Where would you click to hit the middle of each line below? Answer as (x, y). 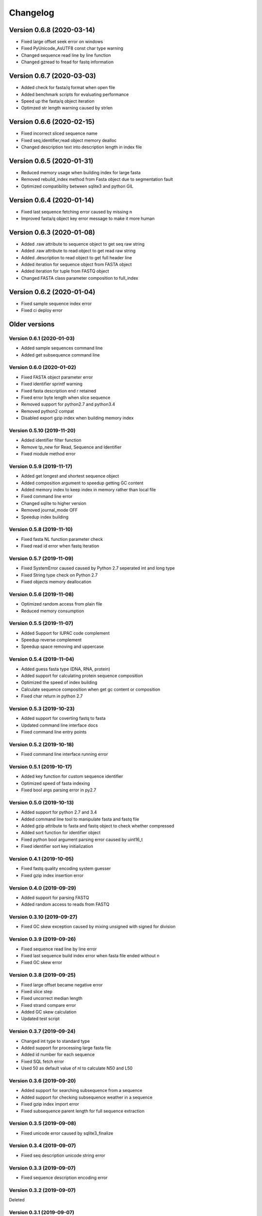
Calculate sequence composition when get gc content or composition (91, 689)
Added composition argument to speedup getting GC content (82, 483)
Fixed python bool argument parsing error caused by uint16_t (82, 840)
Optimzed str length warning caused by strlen (67, 108)
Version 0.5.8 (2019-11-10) (41, 529)
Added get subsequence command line (60, 355)
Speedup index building (45, 517)
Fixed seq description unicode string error (63, 1155)
